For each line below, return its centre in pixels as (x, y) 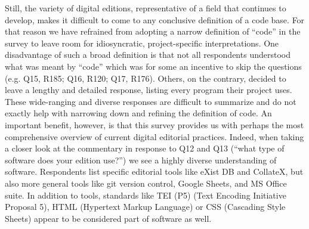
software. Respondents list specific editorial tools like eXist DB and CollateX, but (154, 171)
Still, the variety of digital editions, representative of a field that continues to (146, 8)
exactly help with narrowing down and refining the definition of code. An (138, 113)
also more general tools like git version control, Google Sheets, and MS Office (146, 183)
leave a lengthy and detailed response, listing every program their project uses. (149, 90)
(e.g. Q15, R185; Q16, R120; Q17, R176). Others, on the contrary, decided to (146, 78)
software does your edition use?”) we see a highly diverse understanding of (141, 160)
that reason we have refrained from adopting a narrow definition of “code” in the (153, 31)
